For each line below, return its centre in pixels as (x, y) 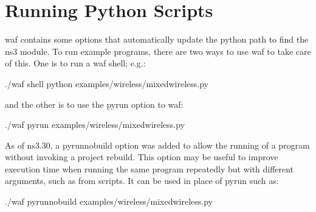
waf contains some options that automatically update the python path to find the (157, 39)
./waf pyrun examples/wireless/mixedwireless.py (95, 125)
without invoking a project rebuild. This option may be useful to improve (142, 157)
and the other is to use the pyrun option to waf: (94, 104)
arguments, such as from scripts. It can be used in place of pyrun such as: (142, 181)
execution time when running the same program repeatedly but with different (149, 168)
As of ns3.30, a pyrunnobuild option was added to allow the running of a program (157, 145)
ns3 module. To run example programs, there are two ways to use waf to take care (158, 51)
